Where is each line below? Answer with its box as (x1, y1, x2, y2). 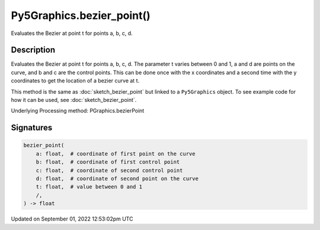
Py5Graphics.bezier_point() (11, 9, 151, 22)
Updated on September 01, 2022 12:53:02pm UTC (11, 215, 133, 222)
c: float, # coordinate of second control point (36, 167, 183, 174)
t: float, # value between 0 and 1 (36, 184, 142, 190)
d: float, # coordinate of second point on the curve (36, 175, 199, 182)
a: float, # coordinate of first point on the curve (36, 150, 196, 157)
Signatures (11, 123, 53, 133)
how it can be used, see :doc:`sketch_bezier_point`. (11, 97, 137, 104)
